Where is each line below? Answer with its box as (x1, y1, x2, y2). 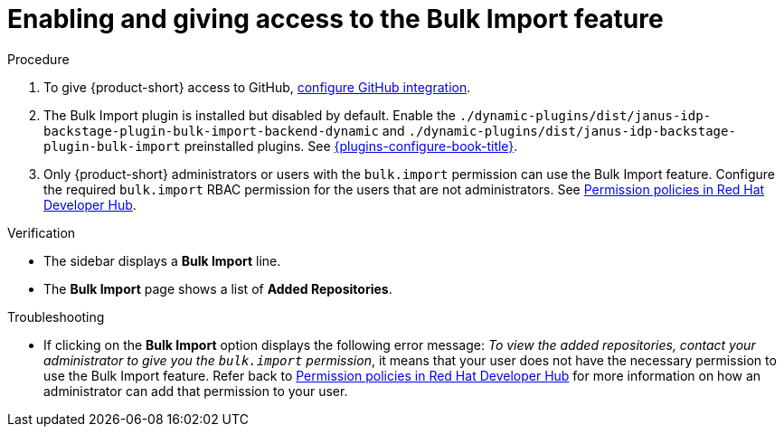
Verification (7, 224, 76, 241)
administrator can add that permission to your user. (43, 382, 348, 399)
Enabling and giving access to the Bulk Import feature (7, 4, 664, 34)
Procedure (7, 51, 70, 67)
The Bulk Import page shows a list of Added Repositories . (43, 280, 392, 297)
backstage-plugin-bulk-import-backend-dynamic (43, 123, 379, 138)
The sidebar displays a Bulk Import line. (43, 252, 281, 269)
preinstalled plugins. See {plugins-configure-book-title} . (184, 137, 518, 154)
